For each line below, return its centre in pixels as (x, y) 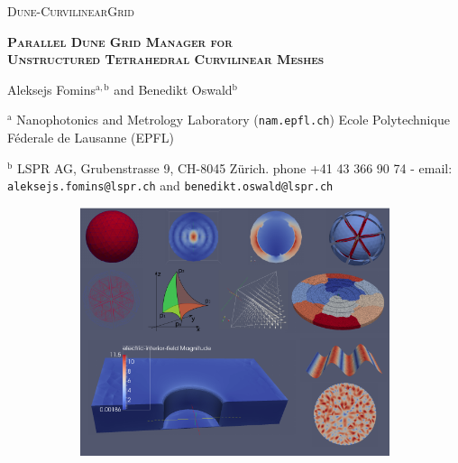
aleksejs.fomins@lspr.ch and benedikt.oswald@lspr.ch (170, 185)
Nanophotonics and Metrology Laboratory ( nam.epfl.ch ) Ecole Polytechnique (233, 120)
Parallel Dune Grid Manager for (120, 41)
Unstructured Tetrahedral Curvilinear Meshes (166, 59)
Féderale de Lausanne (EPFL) (91, 138)
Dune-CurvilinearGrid (71, 11)
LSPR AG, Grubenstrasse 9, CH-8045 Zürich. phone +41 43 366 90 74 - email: (234, 167)
